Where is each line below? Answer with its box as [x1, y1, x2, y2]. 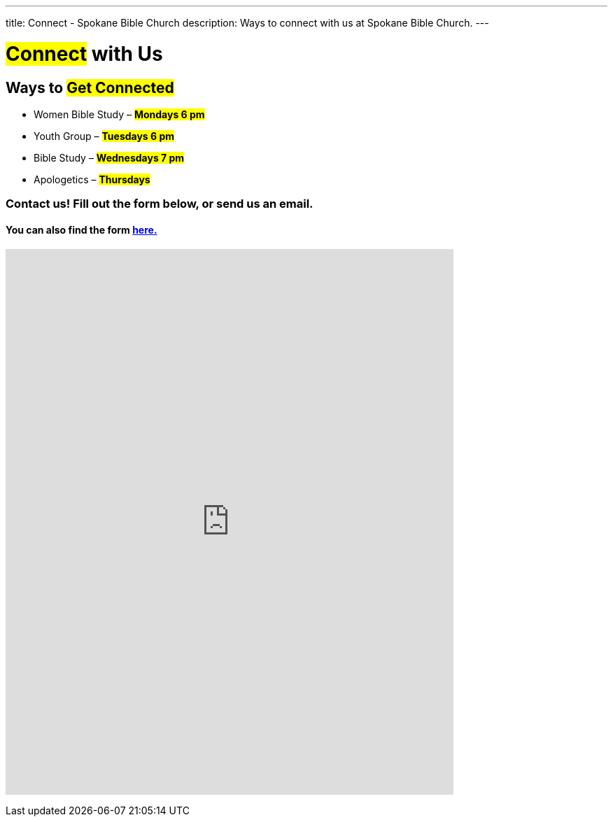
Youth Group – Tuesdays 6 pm [34, 129, 175, 142]
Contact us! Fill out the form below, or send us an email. [6, 197, 313, 211]
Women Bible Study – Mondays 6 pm [34, 108, 205, 120]
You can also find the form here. [6, 223, 157, 236]
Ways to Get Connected [6, 78, 174, 97]
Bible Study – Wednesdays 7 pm [34, 151, 185, 164]
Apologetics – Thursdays [34, 173, 150, 185]
